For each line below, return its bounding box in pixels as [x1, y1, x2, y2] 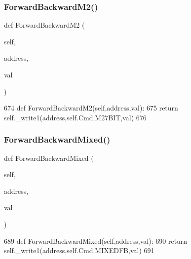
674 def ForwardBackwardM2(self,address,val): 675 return [4, 103, 178, 113]
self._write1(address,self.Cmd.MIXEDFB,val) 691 [4, 245, 154, 256]
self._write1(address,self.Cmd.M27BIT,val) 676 [4, 112, 147, 122]
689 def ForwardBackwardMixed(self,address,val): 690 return [4, 235, 188, 246]
